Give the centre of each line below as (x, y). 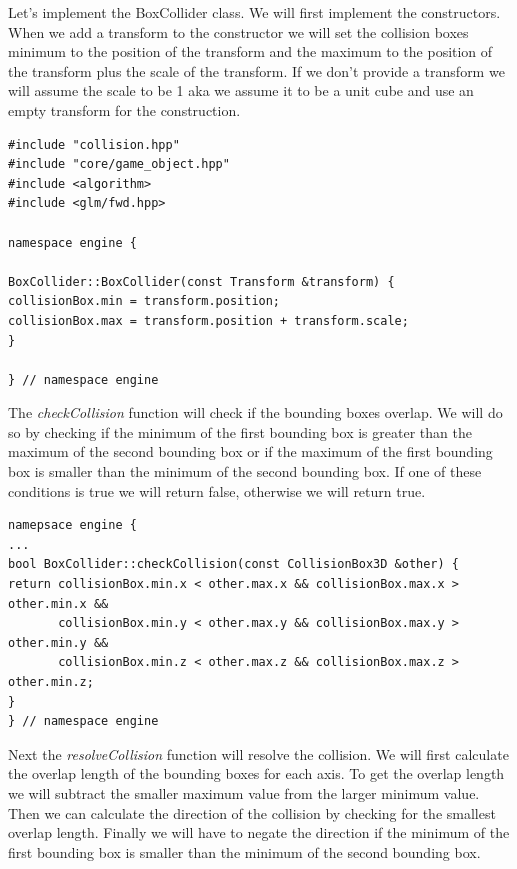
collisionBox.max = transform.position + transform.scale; (208, 320)
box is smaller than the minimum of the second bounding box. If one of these (245, 471)
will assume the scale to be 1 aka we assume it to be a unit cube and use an (241, 90)
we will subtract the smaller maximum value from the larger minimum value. (244, 792)
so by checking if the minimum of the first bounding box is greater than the (240, 431)
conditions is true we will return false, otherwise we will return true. (217, 490)
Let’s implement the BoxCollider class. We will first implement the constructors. (254, 12)
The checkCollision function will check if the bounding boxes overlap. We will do (255, 412)
